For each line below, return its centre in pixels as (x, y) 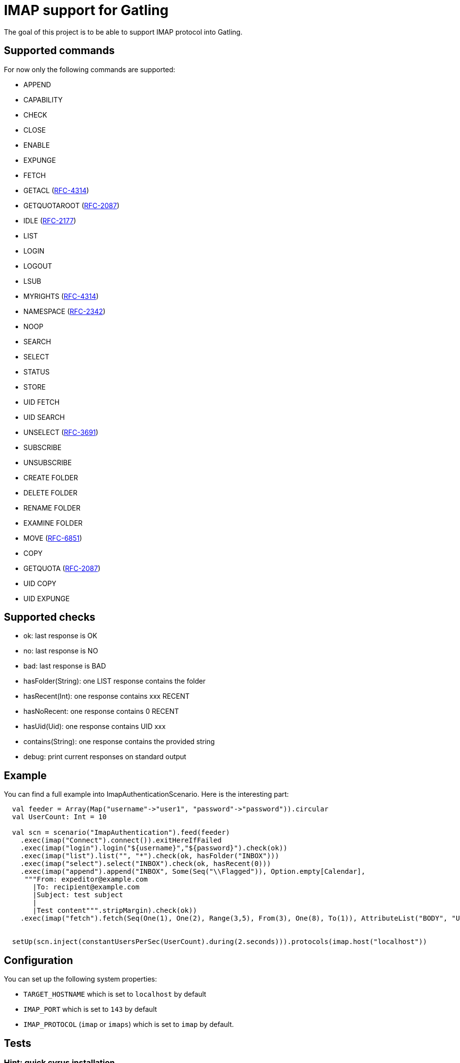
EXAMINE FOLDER (53, 523)
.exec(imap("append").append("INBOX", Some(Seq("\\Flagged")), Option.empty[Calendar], (193, 872)
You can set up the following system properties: (81, 979)
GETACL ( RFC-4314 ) (56, 190)
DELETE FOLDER (50, 492)
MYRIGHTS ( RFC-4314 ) (61, 296)
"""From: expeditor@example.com (86, 879)
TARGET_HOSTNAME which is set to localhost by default (115, 994)
